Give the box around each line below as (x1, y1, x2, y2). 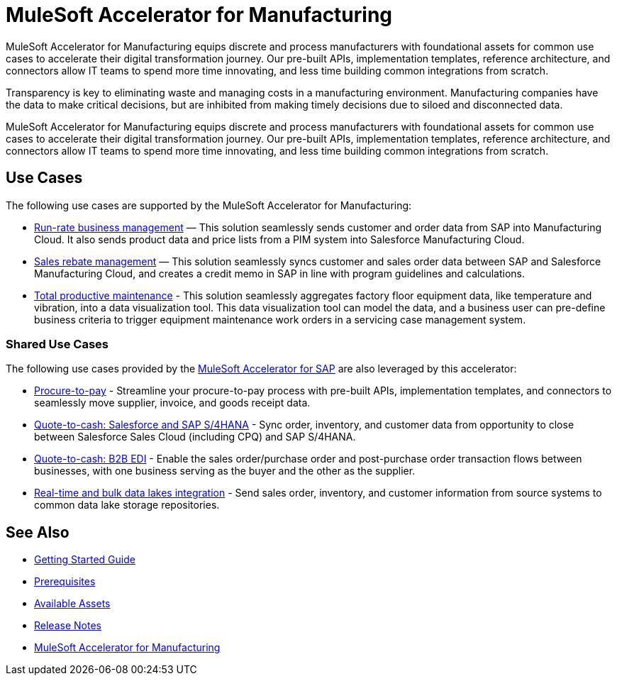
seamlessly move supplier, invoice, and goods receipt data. (34, 397, 311, 409)
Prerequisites (34, 575, 96, 588)
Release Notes (34, 619, 101, 632)
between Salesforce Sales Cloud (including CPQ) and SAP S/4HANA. (34, 431, 356, 443)
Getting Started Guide (34, 553, 135, 566)
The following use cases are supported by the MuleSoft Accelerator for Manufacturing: (6, 199, 412, 211)
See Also (6, 523, 70, 541)
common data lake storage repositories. (34, 499, 220, 511)
